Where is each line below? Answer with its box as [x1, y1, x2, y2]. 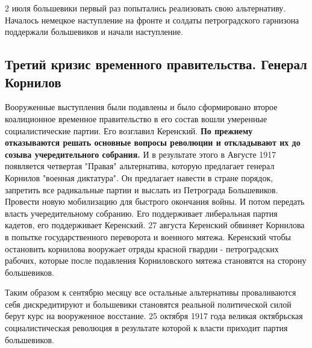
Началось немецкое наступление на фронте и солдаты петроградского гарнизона [5, 13, 299, 26]
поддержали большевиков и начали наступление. [5, 25, 183, 38]
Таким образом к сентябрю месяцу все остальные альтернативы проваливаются [5, 286, 296, 299]
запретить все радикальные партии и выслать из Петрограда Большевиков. [5, 183, 278, 196]
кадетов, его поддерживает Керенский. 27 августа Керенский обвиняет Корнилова [5, 219, 305, 231]
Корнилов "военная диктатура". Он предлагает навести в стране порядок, [5, 171, 273, 184]
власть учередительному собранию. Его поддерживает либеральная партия [5, 207, 278, 219]
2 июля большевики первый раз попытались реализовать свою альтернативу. [5, 2, 286, 14]
